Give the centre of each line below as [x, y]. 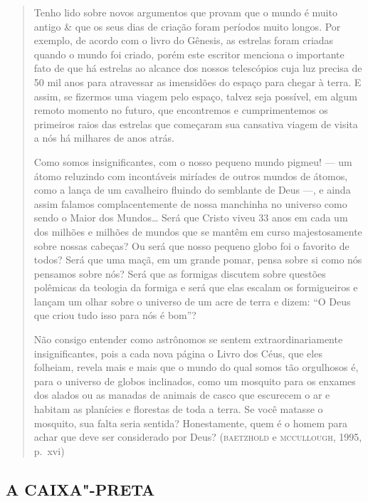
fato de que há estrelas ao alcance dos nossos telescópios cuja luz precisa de [198, 68]
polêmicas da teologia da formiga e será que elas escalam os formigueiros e [196, 287]
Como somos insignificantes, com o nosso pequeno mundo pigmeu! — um [193, 161]
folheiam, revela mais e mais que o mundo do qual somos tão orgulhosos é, [196, 367]
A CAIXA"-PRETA [80, 489]
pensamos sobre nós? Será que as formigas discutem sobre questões [180, 273]
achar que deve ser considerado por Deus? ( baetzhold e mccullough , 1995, [198, 437]
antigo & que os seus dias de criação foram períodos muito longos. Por [187, 26]
